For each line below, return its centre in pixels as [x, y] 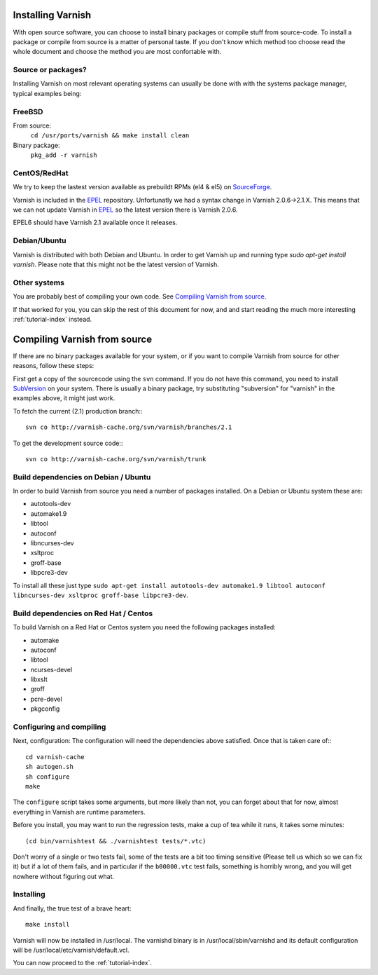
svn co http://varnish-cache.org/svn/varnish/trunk [116, 459]
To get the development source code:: [68, 443]
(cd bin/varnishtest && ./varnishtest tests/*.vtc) [116, 841]
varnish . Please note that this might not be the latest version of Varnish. [116, 264]
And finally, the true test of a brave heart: [72, 908]
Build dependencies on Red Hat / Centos [83, 613]
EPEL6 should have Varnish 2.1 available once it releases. [95, 223]
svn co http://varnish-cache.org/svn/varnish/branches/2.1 [129, 427]
